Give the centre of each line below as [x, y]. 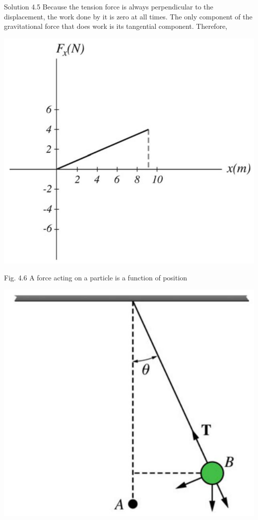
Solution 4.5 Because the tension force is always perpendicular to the [109, 6]
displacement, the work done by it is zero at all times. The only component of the [128, 16]
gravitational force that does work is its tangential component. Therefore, [116, 26]
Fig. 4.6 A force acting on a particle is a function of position [96, 277]
